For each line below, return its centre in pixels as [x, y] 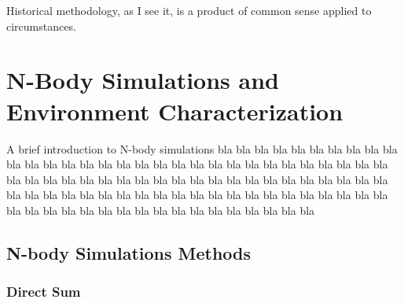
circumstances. [41, 26]
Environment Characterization [175, 111]
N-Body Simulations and [143, 80]
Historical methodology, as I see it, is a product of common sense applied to [189, 10]
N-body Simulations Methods [129, 252]
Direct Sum [44, 292]
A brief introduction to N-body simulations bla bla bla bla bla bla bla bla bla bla [202, 148]
